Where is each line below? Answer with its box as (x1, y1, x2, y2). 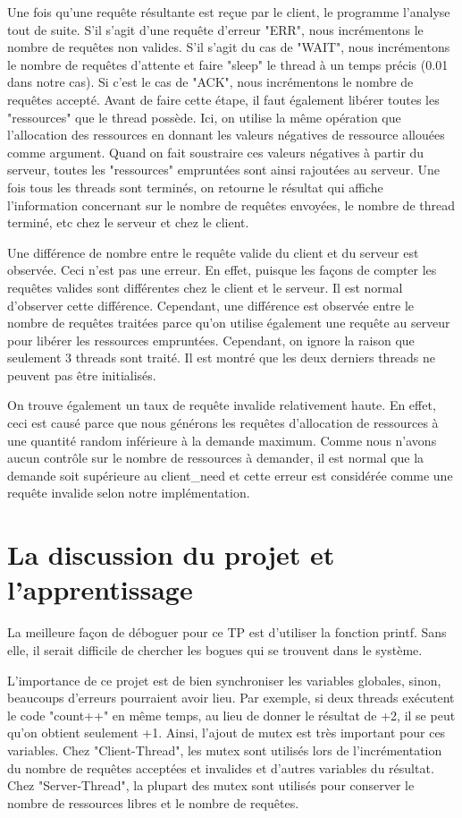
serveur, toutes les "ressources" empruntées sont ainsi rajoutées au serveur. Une (7, 160, 441, 179)
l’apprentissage (7, 571, 193, 608)
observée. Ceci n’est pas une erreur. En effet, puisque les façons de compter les (7, 260, 437, 279)
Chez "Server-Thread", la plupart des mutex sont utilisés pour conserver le (7, 776, 415, 795)
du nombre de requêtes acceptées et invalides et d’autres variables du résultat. (7, 758, 434, 777)
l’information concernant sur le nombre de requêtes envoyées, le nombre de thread (7, 195, 455, 214)
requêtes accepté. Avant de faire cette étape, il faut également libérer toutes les (7, 89, 440, 108)
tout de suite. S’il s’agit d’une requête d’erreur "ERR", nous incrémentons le (7, 20, 424, 38)
